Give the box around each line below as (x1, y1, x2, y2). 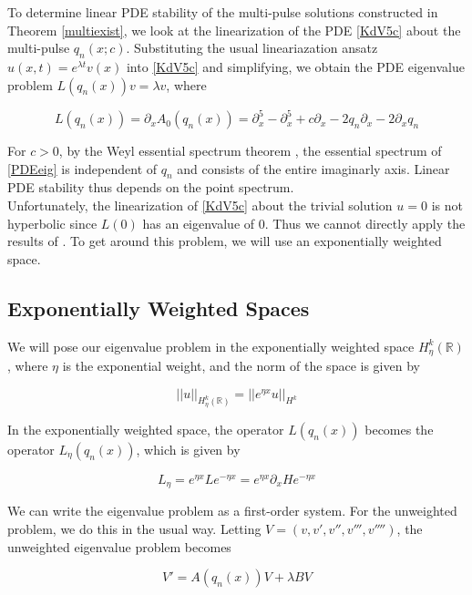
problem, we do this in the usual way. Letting (7, 518, 262, 538)
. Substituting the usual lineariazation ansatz (126, 38, 378, 57)
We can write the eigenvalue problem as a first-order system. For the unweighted (7, 501, 457, 520)
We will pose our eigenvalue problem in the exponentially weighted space (7, 336, 415, 355)
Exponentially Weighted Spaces (7, 293, 310, 322)
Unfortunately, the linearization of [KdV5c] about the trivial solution (7, 196, 393, 215)
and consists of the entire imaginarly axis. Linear (177, 159, 450, 178)
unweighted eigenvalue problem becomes (7, 537, 231, 556)
